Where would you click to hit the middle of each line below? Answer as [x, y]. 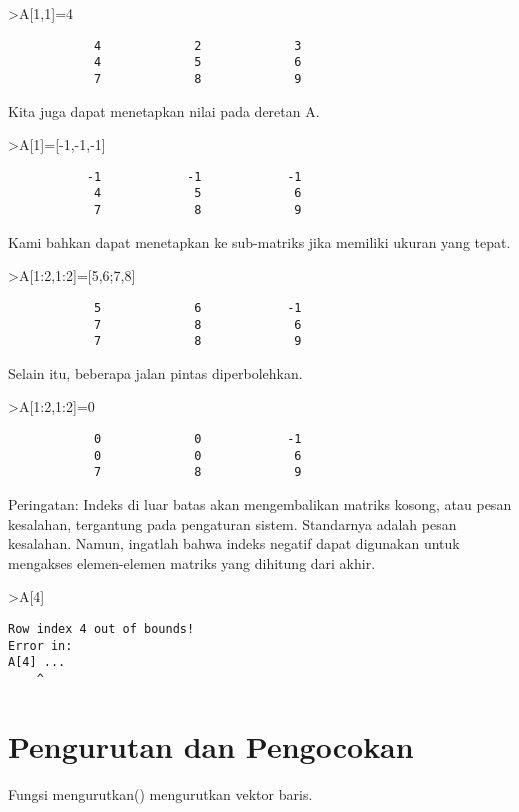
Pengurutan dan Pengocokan [211, 745]
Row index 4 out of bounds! [101, 629]
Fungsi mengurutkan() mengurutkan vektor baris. [160, 793]
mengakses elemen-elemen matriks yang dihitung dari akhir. [192, 562]
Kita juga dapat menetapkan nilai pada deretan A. [164, 110]
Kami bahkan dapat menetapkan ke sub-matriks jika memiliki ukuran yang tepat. [259, 241]
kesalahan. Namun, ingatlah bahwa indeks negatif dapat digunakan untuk [234, 543]
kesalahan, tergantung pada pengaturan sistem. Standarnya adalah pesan [232, 523]
